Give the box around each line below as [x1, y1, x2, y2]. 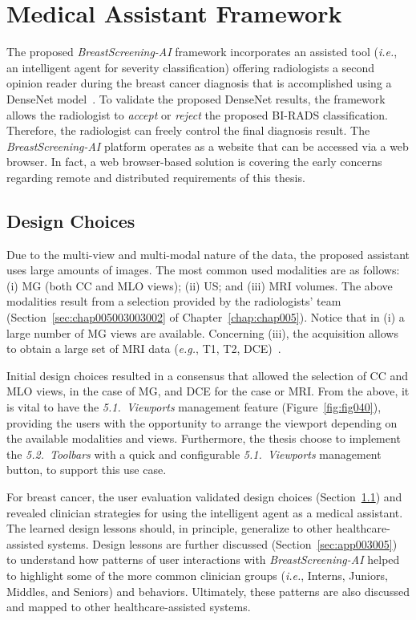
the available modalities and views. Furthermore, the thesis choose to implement [6, 430, 401, 447]
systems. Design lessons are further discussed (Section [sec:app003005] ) [47, 535, 398, 552]
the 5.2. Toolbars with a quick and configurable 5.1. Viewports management [6, 445, 382, 462]
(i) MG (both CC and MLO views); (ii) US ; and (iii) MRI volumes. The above [6, 277, 393, 294]
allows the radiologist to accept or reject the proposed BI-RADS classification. [6, 106, 388, 123]
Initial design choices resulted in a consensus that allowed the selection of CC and [6, 367, 409, 383]
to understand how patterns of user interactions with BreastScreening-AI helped [6, 551, 400, 568]
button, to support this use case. [6, 461, 167, 478]
